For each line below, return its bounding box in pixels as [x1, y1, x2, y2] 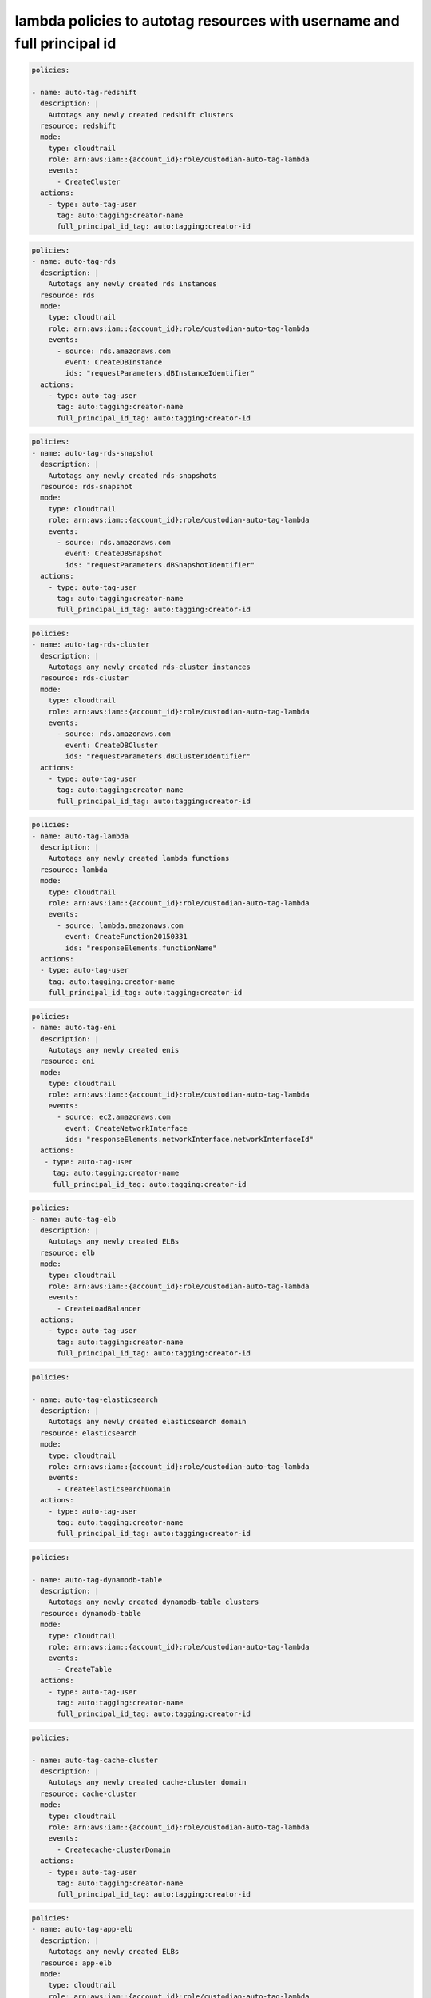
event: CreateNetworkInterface [65, 1124, 188, 1132]
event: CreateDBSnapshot [65, 549, 163, 559]
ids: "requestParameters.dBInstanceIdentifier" [65, 368, 255, 378]
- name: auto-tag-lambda [31, 831, 129, 841]
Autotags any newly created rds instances [48, 280, 217, 289]
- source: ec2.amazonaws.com [57, 1112, 171, 1122]
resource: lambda [40, 865, 108, 874]
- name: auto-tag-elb [31, 1215, 117, 1224]
